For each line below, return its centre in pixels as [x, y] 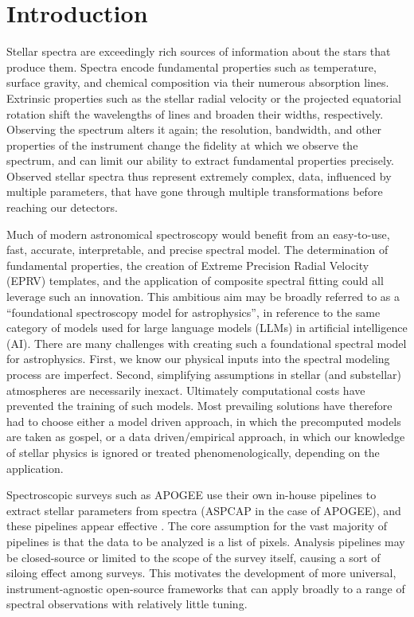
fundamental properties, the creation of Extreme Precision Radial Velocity [188, 265]
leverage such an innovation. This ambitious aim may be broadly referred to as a [203, 297]
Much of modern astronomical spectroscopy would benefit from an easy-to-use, [198, 234]
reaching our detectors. [62, 207]
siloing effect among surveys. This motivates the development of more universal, [201, 573]
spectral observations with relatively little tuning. [127, 604]
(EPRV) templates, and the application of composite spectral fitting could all [195, 281]
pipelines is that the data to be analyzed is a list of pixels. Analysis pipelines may [206, 541]
